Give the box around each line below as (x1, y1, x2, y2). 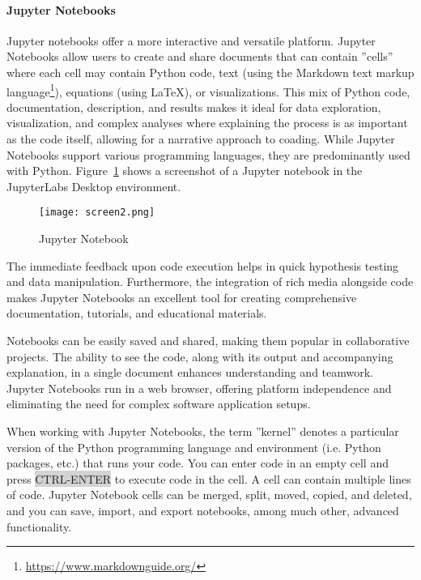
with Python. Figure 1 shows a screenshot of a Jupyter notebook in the (6, 162, 363, 179)
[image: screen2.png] (39, 207, 155, 219)
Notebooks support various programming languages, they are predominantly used (6, 146, 410, 163)
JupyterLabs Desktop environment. (6, 177, 181, 194)
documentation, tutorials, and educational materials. (6, 305, 267, 322)
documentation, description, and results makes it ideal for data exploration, (6, 98, 381, 115)
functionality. (6, 518, 72, 535)
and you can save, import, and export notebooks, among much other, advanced (6, 501, 399, 518)
